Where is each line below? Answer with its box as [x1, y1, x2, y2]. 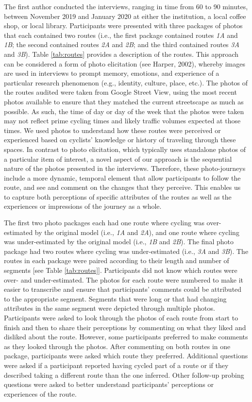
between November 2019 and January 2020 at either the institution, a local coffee [4, 11, 246, 21]
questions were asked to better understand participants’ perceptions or [4, 379, 214, 389]
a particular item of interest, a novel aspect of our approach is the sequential [4, 153, 232, 164]
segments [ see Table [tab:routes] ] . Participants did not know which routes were [4, 265, 237, 275]
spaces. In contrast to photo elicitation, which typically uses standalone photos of [4, 144, 246, 154]
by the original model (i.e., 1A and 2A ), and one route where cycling [34, 227, 239, 237]
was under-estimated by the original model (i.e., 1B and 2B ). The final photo [4, 236, 234, 247]
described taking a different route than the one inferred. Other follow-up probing [4, 369, 244, 380]
